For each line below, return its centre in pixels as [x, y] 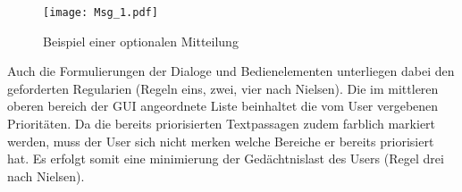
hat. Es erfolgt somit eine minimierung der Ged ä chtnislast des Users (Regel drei [226, 159]
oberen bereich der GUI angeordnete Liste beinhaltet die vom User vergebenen [223, 106]
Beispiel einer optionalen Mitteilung [141, 41]
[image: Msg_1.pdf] [101, 13]
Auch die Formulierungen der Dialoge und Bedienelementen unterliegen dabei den [231, 71]
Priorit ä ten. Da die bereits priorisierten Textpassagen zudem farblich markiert [222, 124]
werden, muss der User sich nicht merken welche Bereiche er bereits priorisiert [221, 141]
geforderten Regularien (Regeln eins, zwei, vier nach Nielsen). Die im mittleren [223, 88]
